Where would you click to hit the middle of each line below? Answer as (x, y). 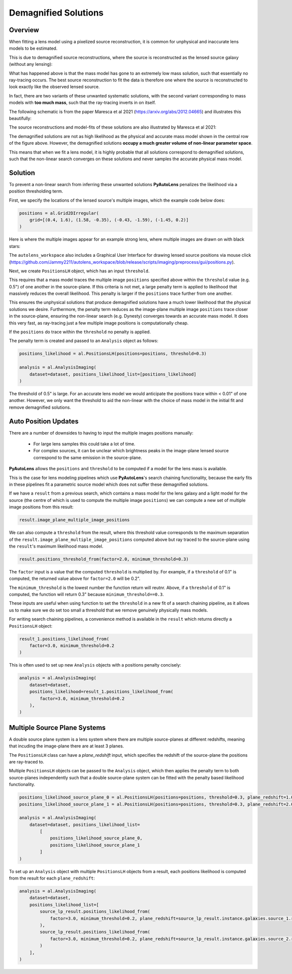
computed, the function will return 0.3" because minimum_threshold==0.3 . (86, 594)
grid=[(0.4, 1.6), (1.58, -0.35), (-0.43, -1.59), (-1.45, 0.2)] (109, 220)
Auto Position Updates (44, 421)
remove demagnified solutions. (40, 407)
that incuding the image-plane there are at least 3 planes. (66, 746)
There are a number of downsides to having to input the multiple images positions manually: (101, 433)
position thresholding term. (36, 191)
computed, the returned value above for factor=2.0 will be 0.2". (75, 579)
